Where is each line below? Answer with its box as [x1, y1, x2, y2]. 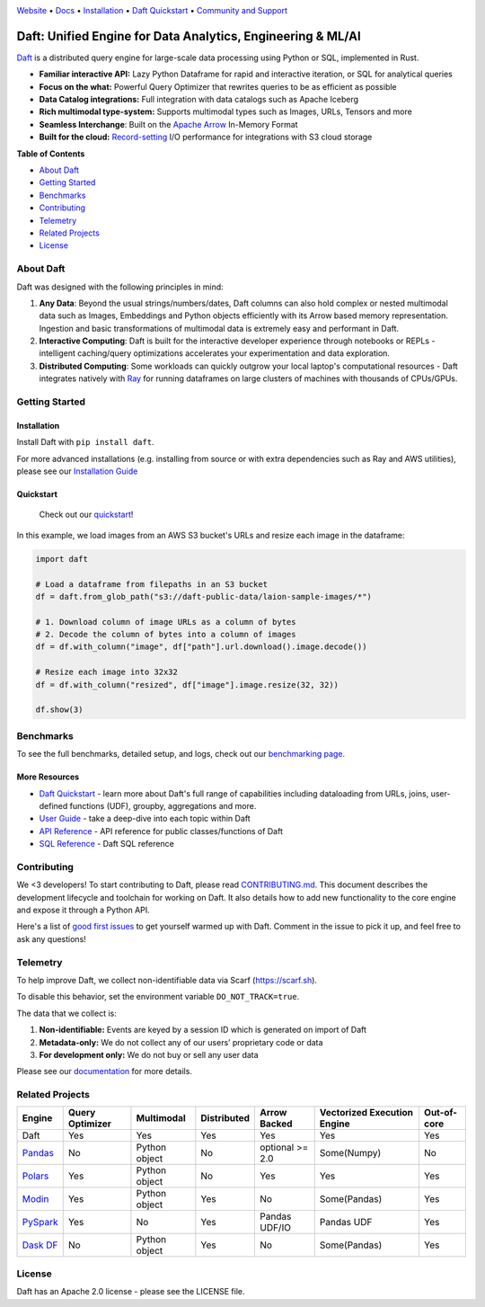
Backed [259, 1117, 293, 1130]
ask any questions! [16, 933, 87, 944]
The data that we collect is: [16, 1008, 117, 1018]
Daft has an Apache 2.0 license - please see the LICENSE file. [16, 1286, 245, 1297]
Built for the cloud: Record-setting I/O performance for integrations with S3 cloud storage [39, 131, 373, 143]
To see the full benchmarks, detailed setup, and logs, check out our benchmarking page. [16, 749, 346, 760]
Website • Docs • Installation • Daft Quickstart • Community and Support [16, 5, 287, 15]
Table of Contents [16, 148, 85, 159]
